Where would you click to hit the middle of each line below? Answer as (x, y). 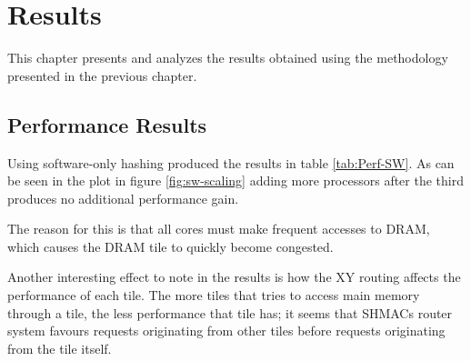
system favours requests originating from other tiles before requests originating (226, 331)
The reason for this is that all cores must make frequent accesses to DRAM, (219, 229)
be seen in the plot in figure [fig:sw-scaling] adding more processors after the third (235, 180)
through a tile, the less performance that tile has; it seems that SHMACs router (230, 312)
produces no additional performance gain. (123, 198)
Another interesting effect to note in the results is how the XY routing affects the (234, 277)
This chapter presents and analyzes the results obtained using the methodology (228, 58)
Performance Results (107, 124)
